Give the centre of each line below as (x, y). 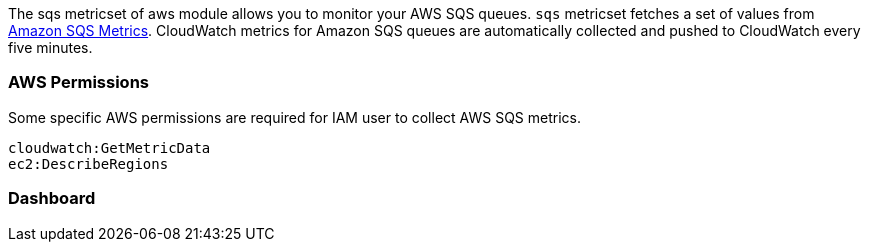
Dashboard (52, 198)
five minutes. (50, 47)
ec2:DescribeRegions (88, 163)
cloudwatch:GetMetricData (109, 147)
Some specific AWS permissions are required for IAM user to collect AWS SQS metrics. (294, 117)
